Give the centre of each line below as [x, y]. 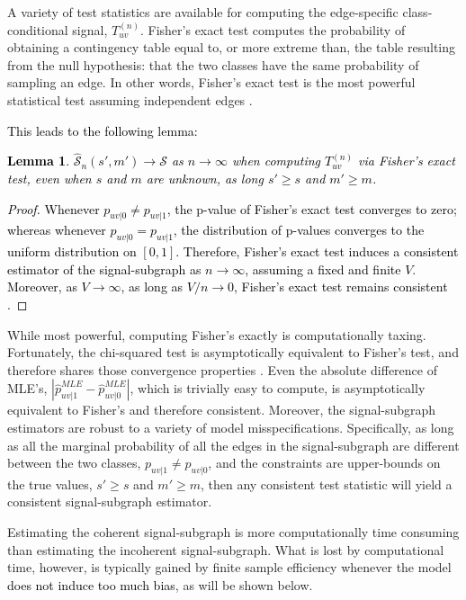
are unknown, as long [205, 178]
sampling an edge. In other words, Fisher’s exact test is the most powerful [211, 82]
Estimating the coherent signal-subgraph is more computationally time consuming [233, 532]
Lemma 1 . [39, 161]
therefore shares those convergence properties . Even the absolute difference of [222, 369]
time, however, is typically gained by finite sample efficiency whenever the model [229, 567]
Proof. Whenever [54, 208]
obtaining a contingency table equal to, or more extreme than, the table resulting [232, 47]
